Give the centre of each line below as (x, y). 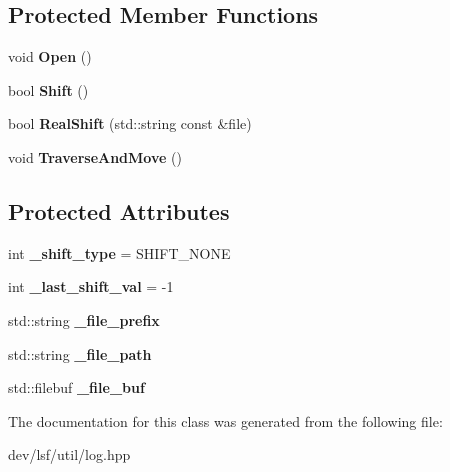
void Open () (50, 56)
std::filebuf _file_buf (76, 387)
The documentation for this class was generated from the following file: (225, 420)
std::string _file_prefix (84, 319)
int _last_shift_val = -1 (91, 286)
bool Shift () (48, 89)
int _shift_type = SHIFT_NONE (119, 252)
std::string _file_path (80, 353)
